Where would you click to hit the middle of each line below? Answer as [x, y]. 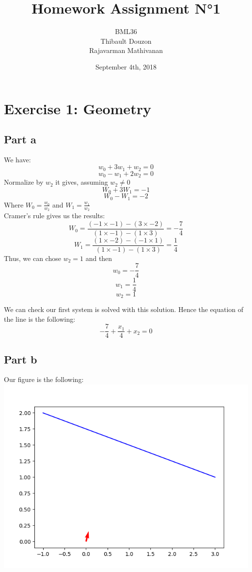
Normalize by [24, 182]
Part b [21, 359]
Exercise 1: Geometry [78, 108]
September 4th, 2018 [126, 66]
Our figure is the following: [44, 379]
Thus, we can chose [32, 258]
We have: [17, 159]
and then [99, 258]
